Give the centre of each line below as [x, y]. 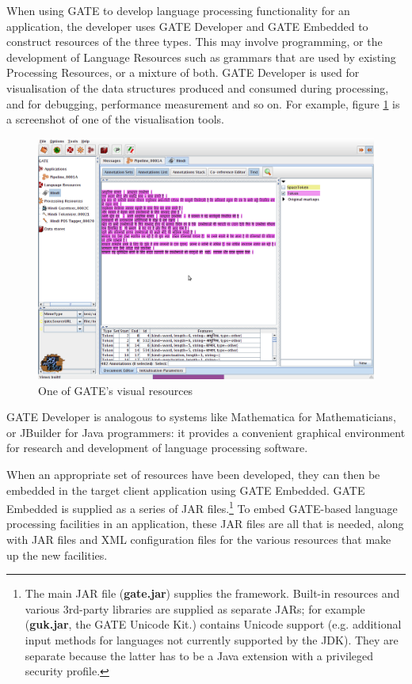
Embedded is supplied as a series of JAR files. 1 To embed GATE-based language [202, 507]
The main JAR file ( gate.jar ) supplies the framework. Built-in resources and [212, 593]
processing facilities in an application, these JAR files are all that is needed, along [205, 524]
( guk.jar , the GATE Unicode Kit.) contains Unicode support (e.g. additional [213, 624]
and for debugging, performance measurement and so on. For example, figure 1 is [203, 103]
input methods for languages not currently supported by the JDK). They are [212, 640]
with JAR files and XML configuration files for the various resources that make [199, 540]
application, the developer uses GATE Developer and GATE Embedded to [187, 26]
